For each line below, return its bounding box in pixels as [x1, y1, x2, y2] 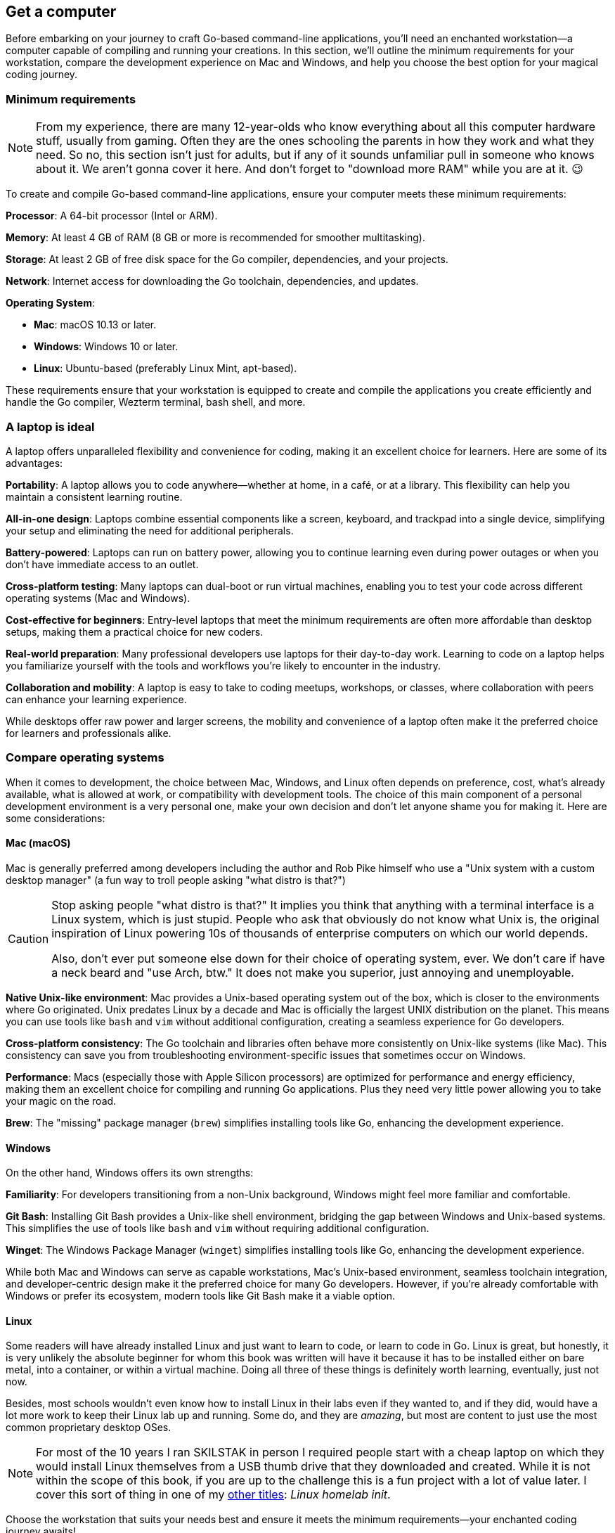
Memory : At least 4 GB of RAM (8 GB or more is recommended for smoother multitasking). [6, 231, 426, 244]
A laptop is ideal [6, 419, 95, 434]
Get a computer [6, 3, 117, 20]
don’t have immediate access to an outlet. [6, 558, 199, 570]
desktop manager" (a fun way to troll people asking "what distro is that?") [6, 873, 346, 886]
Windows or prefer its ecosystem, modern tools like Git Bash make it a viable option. [6, 1290, 396, 1302]
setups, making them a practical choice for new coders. [6, 625, 264, 638]
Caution [8, 931, 49, 946]
